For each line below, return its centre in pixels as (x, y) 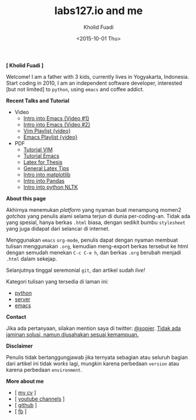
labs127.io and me (99, 11)
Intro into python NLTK (50, 187)
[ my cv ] (25, 392)
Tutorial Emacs (41, 156)
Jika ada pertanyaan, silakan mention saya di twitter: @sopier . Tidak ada (93, 328)
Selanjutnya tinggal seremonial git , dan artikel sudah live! (76, 270)
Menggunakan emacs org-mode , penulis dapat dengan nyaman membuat (92, 240)
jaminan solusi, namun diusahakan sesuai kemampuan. (72, 334)
